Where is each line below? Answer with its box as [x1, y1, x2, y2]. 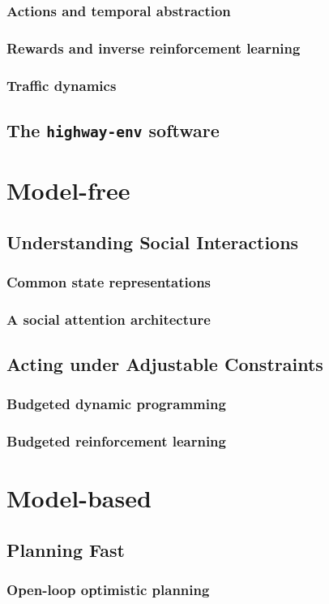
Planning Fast [6, 537, 125, 562]
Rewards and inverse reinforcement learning [6, 37, 301, 58]
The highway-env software [6, 117, 220, 142]
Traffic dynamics [6, 75, 117, 95]
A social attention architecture [6, 308, 211, 329]
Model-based [6, 481, 152, 515]
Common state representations [6, 271, 211, 291]
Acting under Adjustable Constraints [6, 352, 323, 377]
